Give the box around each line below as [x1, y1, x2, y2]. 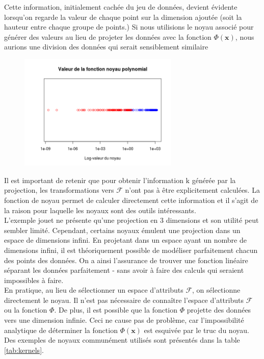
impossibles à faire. [4, 274, 64, 285]
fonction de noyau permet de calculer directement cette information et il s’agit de [4, 194, 258, 205]
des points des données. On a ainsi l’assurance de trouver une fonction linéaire [4, 254, 248, 265]
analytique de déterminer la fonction [4, 324, 118, 335]
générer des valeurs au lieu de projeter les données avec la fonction [4, 31, 212, 42]
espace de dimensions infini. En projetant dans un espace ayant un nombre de [4, 235, 247, 245]
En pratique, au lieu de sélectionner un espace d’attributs [4, 285, 183, 295]
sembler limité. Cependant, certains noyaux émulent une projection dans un [4, 224, 241, 235]
